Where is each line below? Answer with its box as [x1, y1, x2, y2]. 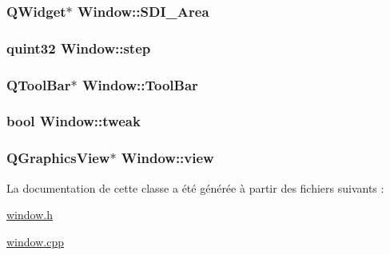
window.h [6, 206, 53, 223]
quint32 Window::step [6, 38, 151, 58]
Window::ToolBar [82, 74, 198, 94]
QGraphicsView [6, 148, 110, 168]
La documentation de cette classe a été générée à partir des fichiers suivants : [6, 179, 384, 196]
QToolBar [6, 74, 71, 94]
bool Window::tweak [6, 111, 141, 131]
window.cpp [6, 233, 64, 249]
